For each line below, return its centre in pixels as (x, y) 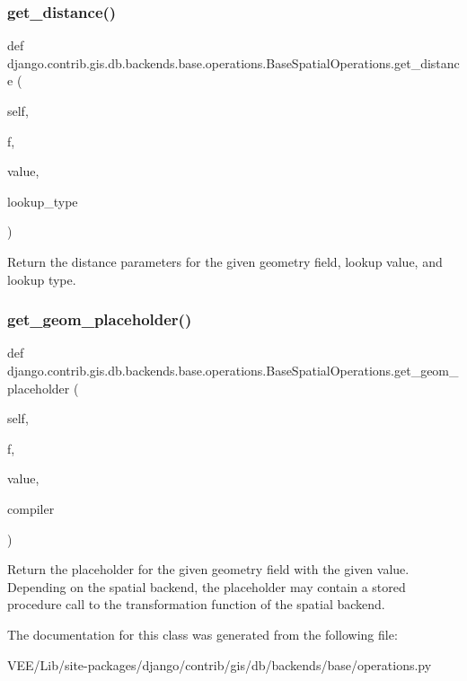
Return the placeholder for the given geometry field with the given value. (208, 569)
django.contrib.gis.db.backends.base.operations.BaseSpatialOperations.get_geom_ (233, 370)
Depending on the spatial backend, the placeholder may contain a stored (207, 586)
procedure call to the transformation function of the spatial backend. (196, 604)
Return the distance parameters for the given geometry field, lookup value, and (225, 261)
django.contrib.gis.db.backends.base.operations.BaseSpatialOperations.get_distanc (233, 62)
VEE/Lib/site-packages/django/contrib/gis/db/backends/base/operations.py (220, 664)
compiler (31, 508)
